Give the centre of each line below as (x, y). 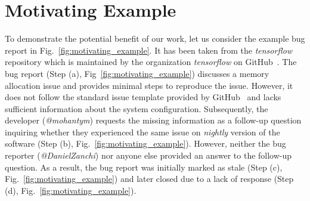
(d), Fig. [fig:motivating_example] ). (71, 190)
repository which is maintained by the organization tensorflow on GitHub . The (151, 62)
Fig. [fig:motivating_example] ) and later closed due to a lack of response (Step (149, 179)
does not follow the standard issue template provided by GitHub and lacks (143, 97)
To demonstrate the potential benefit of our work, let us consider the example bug (155, 38)
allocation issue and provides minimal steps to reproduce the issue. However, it (149, 85)
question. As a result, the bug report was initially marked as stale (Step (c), (144, 167)
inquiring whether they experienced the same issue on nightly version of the (142, 132)
